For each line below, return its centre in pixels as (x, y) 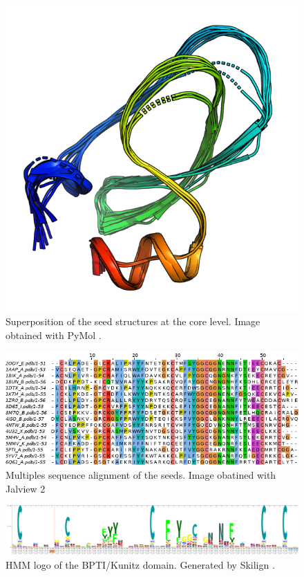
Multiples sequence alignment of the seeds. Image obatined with (141, 475)
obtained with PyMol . (54, 335)
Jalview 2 (26, 488)
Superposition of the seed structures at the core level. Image (133, 321)
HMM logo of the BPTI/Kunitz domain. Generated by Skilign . (140, 564)
